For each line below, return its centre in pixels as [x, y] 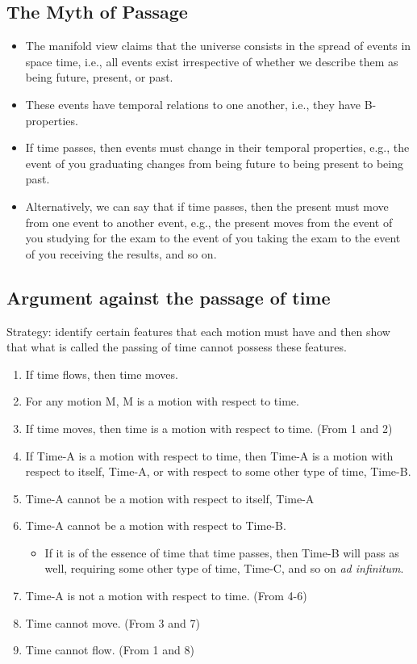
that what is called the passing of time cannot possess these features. [177, 347]
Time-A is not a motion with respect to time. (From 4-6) [166, 596]
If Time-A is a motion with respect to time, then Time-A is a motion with [209, 455]
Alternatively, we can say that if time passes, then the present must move [207, 206]
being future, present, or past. [99, 77]
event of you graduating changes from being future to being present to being [214, 163]
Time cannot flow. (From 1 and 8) [110, 650]
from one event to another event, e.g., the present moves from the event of [209, 222]
